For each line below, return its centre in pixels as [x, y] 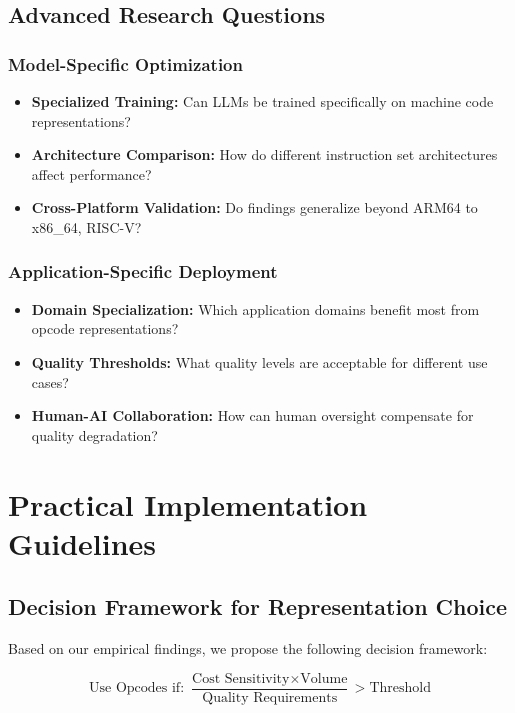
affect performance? [91, 173]
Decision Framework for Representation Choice [258, 606]
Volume [324, 678]
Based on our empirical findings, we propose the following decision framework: [248, 648]
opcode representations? [105, 328]
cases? [50, 381]
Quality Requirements [270, 697]
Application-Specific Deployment [143, 271]
